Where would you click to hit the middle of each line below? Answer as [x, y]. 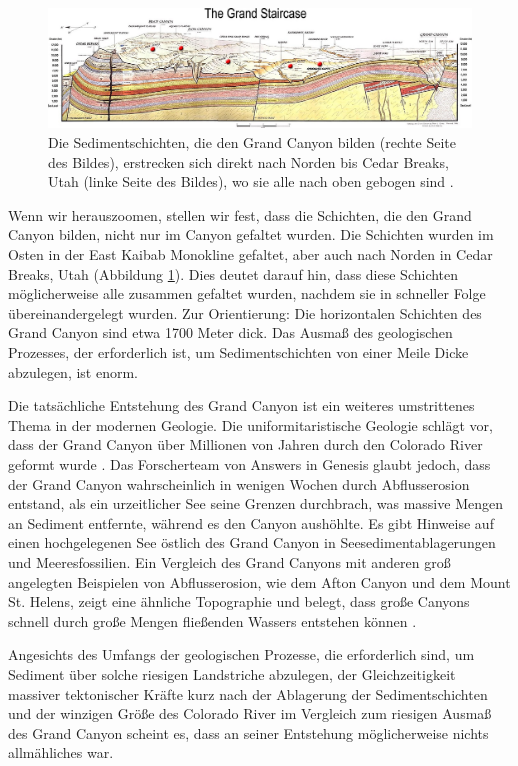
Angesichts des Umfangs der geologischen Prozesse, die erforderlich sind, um [241, 654]
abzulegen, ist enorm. [73, 371]
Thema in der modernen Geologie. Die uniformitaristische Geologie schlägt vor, [250, 424]
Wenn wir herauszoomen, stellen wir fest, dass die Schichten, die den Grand [240, 214]
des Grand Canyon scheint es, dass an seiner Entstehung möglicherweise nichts [248, 732]
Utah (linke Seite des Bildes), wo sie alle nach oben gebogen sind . [251, 181]
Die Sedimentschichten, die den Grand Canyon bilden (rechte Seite [252, 142]
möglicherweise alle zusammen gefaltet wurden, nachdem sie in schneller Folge [247, 293]
